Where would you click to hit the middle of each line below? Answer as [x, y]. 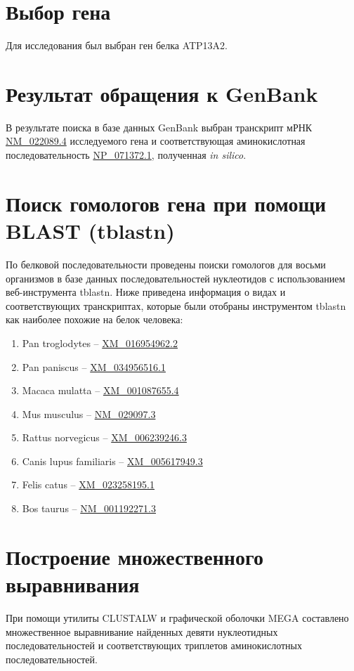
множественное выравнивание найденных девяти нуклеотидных [142, 631]
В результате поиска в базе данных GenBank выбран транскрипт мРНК [159, 127]
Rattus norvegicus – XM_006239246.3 [104, 437]
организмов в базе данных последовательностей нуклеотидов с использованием [176, 278]
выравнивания [73, 584]
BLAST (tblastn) [90, 230]
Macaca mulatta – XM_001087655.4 [100, 390]
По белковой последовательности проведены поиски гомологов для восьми [166, 264]
